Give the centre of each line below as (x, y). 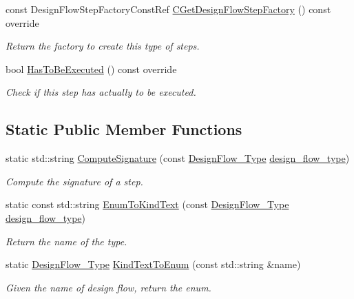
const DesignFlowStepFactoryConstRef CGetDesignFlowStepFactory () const (168, 9)
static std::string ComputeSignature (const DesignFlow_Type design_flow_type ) (178, 158)
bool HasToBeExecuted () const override (91, 69)
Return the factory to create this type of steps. (103, 46)
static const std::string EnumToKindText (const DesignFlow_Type (147, 204)
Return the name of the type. (66, 241)
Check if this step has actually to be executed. (101, 92)
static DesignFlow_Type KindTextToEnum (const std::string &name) (153, 264)
